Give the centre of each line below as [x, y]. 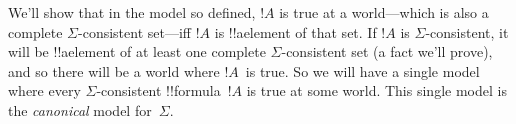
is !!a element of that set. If [295, 31]
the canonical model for [80, 109]
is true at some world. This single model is [376, 90]
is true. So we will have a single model [362, 70]
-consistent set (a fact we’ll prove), [387, 51]
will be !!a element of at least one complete [137, 51]
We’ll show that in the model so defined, [132, 12]
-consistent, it [467, 31]
